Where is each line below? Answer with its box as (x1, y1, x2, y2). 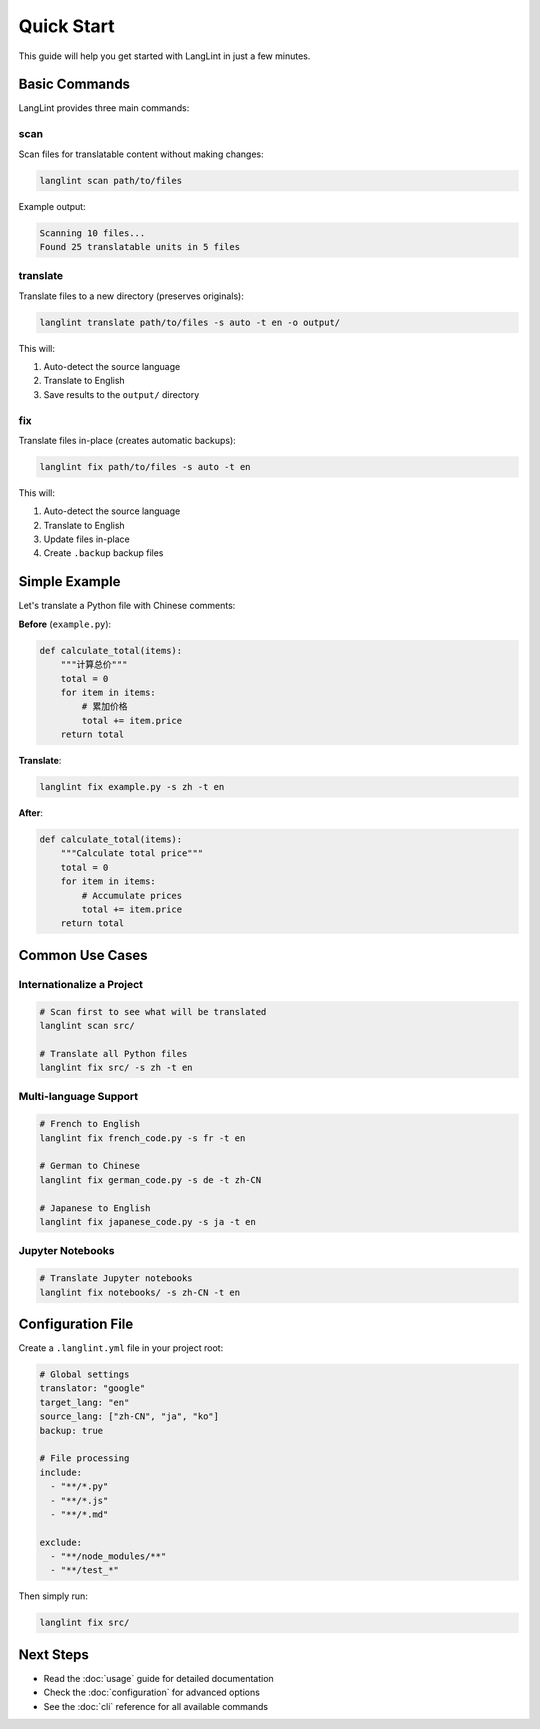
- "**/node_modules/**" (50, 1551, 167, 1562)
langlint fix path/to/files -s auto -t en (39, 461, 251, 472)
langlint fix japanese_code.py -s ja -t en (39, 1216, 257, 1227)
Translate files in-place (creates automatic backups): (18, 434, 237, 446)
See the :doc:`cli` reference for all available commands (43, 1700, 269, 1712)
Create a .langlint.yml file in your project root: (18, 1342, 224, 1354)
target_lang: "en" (39, 1396, 130, 1408)
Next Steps (18, 1646, 89, 1663)
